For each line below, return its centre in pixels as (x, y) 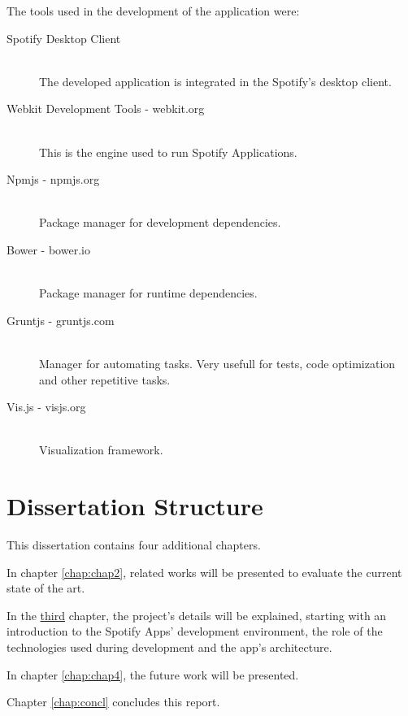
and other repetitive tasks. (105, 379)
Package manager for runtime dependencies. (148, 293)
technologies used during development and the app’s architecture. (169, 647)
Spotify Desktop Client (64, 38)
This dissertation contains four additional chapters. (134, 545)
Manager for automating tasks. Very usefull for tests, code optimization (217, 363)
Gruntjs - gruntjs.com (61, 320)
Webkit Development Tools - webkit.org (106, 108)
